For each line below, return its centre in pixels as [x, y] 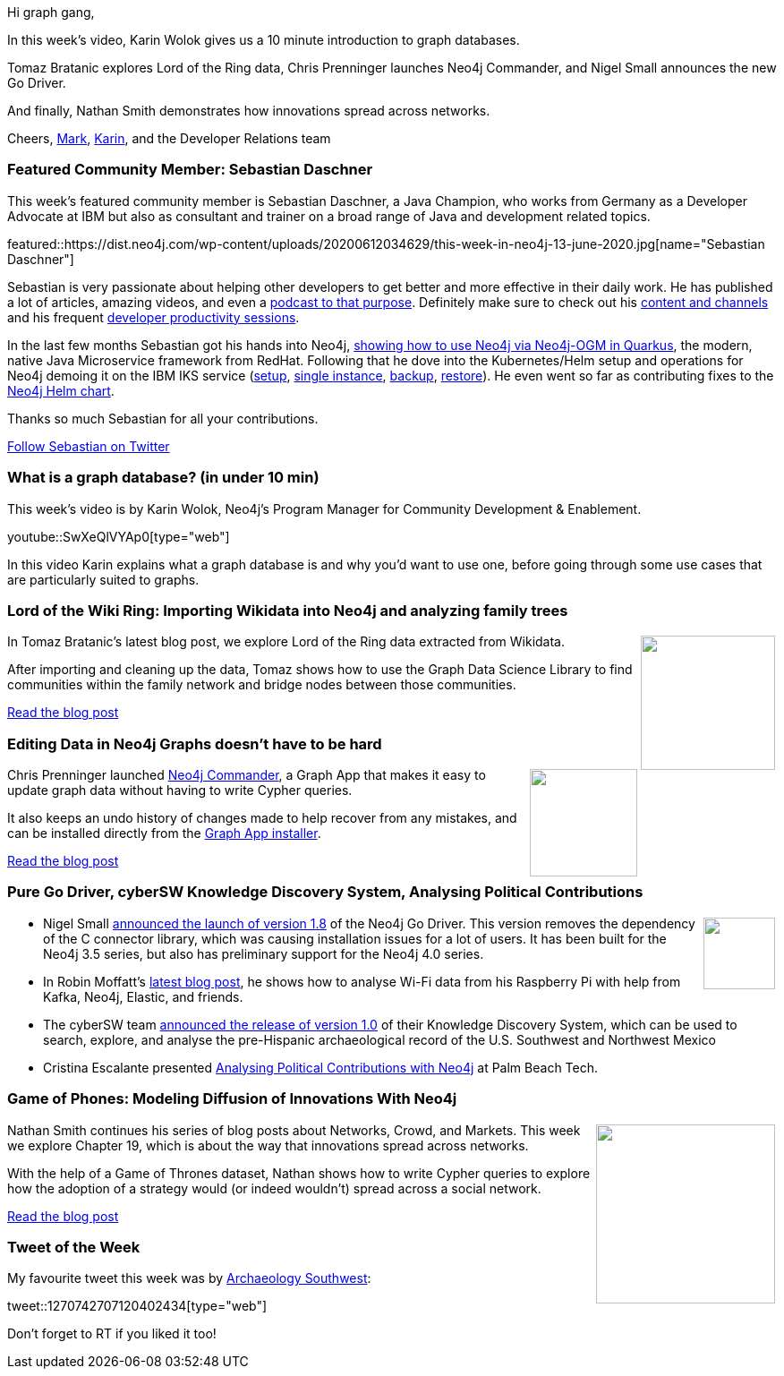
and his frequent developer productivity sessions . [153, 317]
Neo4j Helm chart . [61, 390]
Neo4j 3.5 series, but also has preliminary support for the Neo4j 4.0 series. [264, 953]
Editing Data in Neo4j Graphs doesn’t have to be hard [195, 744]
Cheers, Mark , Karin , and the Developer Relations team [169, 138]
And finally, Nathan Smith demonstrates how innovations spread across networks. [249, 111]
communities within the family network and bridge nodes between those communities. [262, 685]
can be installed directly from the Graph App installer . [164, 833]
